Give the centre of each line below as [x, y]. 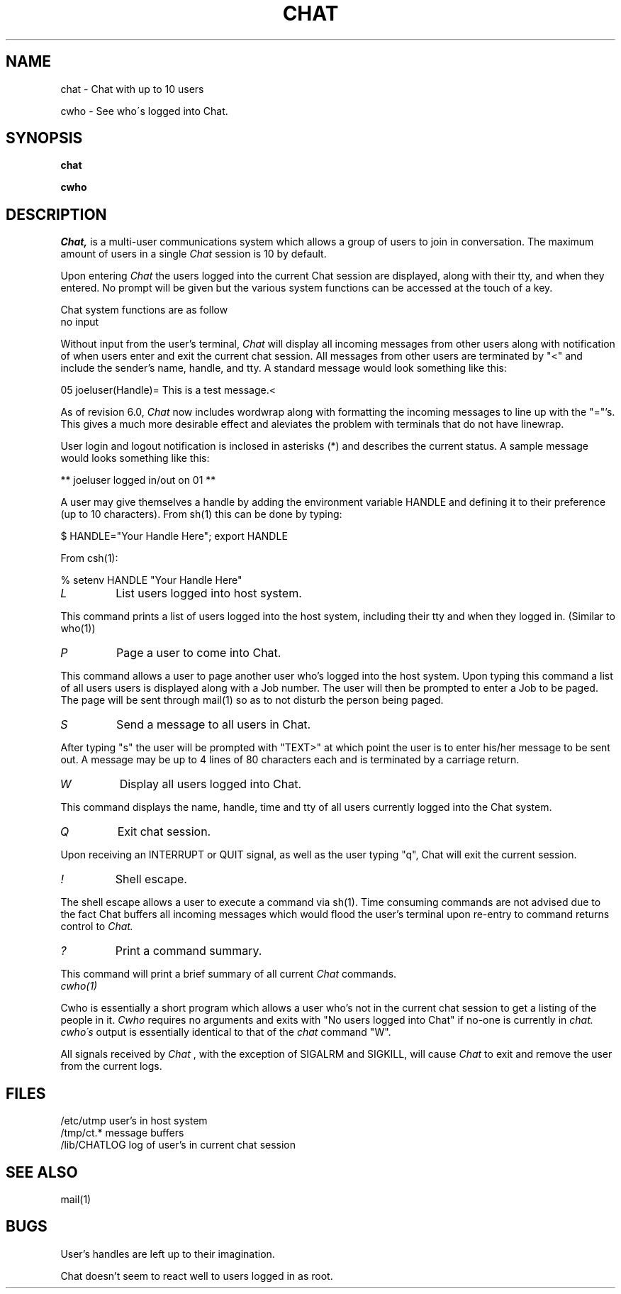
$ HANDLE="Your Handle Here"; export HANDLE [174, 536]
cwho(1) [79, 986]
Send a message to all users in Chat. [214, 725]
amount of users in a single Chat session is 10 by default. [194, 254]
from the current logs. [111, 1066]
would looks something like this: [135, 458]
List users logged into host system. [209, 593]
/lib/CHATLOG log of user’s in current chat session [178, 1145]
